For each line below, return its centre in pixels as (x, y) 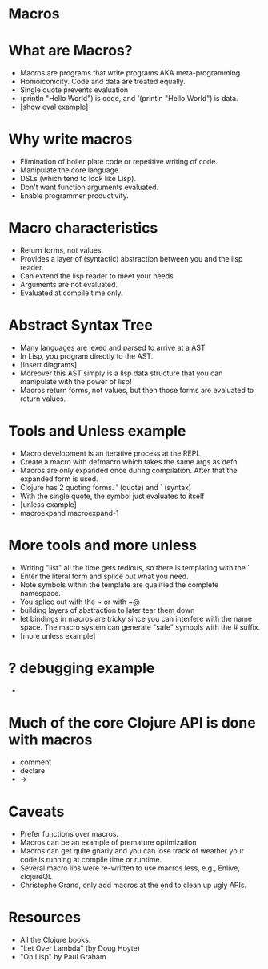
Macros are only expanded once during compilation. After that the (128, 470)
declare (32, 770)
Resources (45, 917)
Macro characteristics (83, 228)
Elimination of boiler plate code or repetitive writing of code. (119, 162)
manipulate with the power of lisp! (76, 381)
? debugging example (82, 668)
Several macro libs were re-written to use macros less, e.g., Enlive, (130, 868)
